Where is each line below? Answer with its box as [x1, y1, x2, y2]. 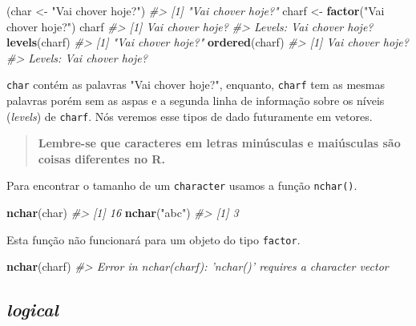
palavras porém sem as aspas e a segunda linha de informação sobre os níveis [6, 92, 385, 109]
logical [6, 297, 59, 322]
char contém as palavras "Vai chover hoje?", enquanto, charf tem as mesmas [6, 76, 385, 93]
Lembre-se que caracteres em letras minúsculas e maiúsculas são [38, 135, 401, 151]
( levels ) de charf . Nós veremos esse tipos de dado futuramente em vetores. [6, 107, 373, 124]
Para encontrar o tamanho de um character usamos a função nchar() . [6, 177, 357, 194]
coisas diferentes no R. [38, 150, 165, 167]
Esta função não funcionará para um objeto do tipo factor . [6, 231, 301, 248]
